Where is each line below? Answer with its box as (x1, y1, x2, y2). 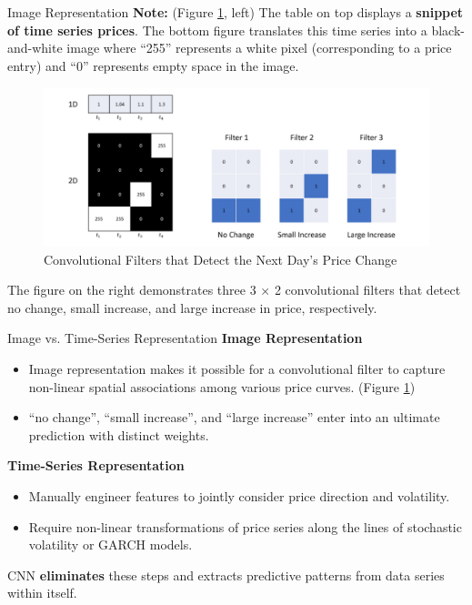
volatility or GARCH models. (28, 535, 193, 554)
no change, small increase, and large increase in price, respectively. (7, 297, 377, 317)
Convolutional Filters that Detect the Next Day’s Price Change (44, 249, 397, 268)
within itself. (7, 583, 77, 602)
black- (431, 20, 465, 39)
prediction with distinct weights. (28, 425, 209, 444)
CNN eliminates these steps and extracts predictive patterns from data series (7, 565, 445, 584)
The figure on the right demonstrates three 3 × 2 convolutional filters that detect (7, 280, 461, 299)
